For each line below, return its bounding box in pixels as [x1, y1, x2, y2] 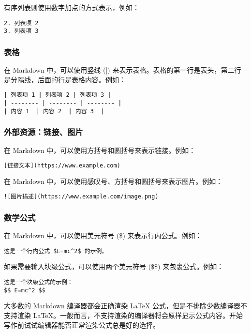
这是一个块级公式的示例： [4, 279, 73, 286]
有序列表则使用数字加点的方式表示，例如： [4, 2, 139, 12]
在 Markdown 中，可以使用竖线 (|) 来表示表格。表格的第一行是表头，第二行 [4, 65, 241, 75]
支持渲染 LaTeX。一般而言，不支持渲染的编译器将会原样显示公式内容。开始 [4, 310, 243, 320]
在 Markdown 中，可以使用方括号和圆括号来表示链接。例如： [4, 145, 196, 155]
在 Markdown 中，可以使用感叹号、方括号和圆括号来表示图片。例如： [4, 176, 223, 186]
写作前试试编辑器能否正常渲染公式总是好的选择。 [4, 319, 160, 330]
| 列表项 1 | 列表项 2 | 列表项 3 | [4, 91, 111, 99]
